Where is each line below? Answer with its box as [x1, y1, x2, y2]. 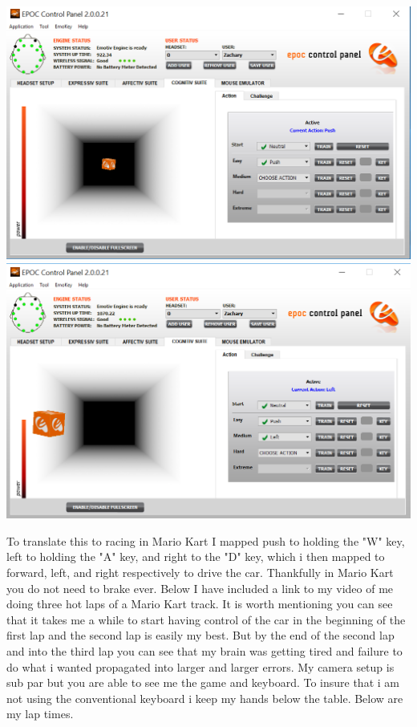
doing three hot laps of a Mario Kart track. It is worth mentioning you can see [6, 595, 393, 612]
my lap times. [6, 705, 74, 722]
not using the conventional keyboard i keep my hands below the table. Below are [6, 689, 403, 706]
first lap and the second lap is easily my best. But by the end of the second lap [6, 627, 395, 644]
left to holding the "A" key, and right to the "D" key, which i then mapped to [6, 548, 385, 565]
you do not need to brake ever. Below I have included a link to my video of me [6, 579, 394, 596]
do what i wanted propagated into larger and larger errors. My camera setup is [6, 658, 395, 675]
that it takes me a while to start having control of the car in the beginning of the [6, 611, 406, 627]
